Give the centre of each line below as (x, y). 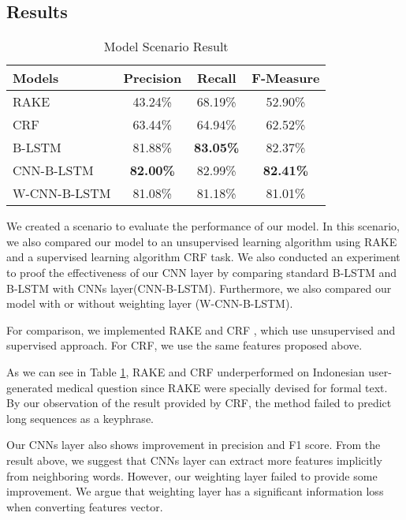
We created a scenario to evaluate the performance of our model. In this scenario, (203, 226)
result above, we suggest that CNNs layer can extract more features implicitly (194, 460)
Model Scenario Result (166, 47)
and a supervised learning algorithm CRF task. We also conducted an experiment (203, 257)
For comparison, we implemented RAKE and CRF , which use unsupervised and (201, 329)
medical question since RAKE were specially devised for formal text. (222, 387)
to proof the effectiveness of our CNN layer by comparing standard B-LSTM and (202, 272)
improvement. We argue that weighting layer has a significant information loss (195, 491)
